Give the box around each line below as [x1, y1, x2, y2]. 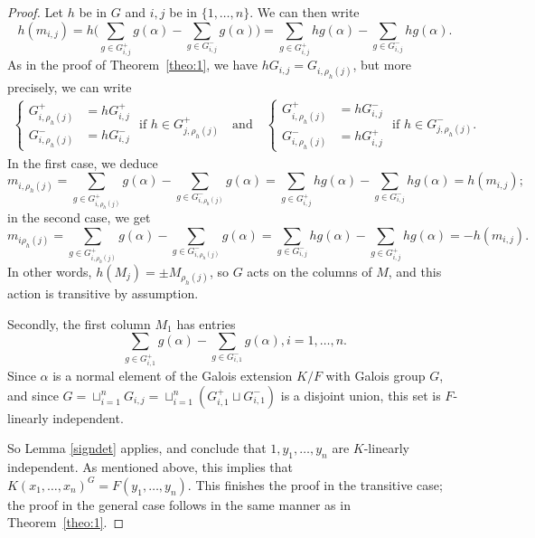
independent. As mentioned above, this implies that [7, 458, 294, 477]
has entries [176, 314, 236, 333]
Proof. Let [7, 3, 63, 21]
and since [7, 385, 59, 404]
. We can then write [249, 3, 360, 21]
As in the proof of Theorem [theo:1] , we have [7, 55, 258, 74]
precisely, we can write [7, 77, 132, 96]
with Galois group [325, 366, 426, 385]
